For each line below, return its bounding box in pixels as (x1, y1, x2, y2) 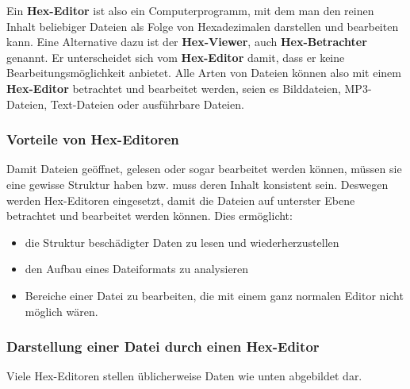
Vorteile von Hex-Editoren (6, 129, 179, 149)
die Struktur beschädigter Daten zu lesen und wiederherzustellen (25, 233, 339, 250)
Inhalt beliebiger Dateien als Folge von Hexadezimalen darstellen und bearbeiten (6, 17, 399, 34)
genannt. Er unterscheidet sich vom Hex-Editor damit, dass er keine (6, 48, 345, 65)
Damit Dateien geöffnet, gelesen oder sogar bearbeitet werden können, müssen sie (6, 160, 402, 177)
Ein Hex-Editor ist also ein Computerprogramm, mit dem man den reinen (6, 2, 374, 18)
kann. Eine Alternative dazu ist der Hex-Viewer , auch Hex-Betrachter (6, 33, 367, 50)
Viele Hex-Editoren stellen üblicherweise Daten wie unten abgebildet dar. (6, 368, 362, 384)
